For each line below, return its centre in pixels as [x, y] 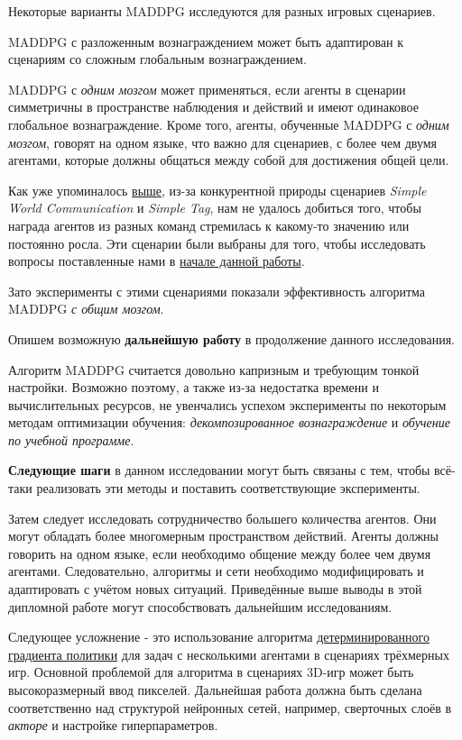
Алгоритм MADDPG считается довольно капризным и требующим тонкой [214, 369]
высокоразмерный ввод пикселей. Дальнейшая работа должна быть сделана [215, 690]
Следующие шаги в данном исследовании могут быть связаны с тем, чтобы [219, 470]
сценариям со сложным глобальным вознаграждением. [157, 59]
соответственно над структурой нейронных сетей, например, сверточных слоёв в [230, 707]
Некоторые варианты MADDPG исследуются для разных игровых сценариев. [222, 11]
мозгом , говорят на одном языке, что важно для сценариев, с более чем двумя [223, 142]
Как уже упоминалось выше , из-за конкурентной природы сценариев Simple [217, 190]
